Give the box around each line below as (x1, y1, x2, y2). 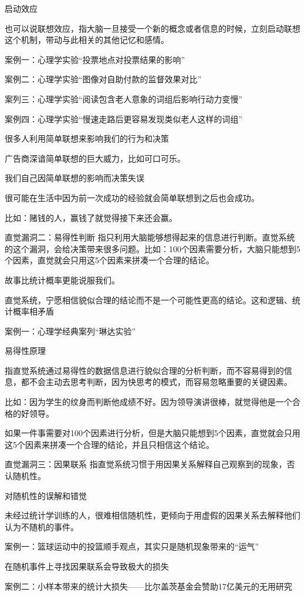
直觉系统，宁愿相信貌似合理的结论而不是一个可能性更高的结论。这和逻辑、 (5, 293, 292, 306)
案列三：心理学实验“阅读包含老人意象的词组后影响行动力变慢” (5, 92, 243, 105)
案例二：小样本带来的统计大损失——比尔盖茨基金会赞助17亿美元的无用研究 (5, 580, 292, 592)
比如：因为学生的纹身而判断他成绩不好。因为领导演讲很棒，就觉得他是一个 (5, 396, 292, 408)
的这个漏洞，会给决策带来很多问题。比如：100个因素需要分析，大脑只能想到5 (5, 242, 300, 255)
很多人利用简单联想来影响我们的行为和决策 (5, 132, 169, 145)
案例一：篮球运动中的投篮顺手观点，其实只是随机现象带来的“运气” (5, 540, 259, 553)
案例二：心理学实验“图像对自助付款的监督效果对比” (5, 73, 202, 85)
